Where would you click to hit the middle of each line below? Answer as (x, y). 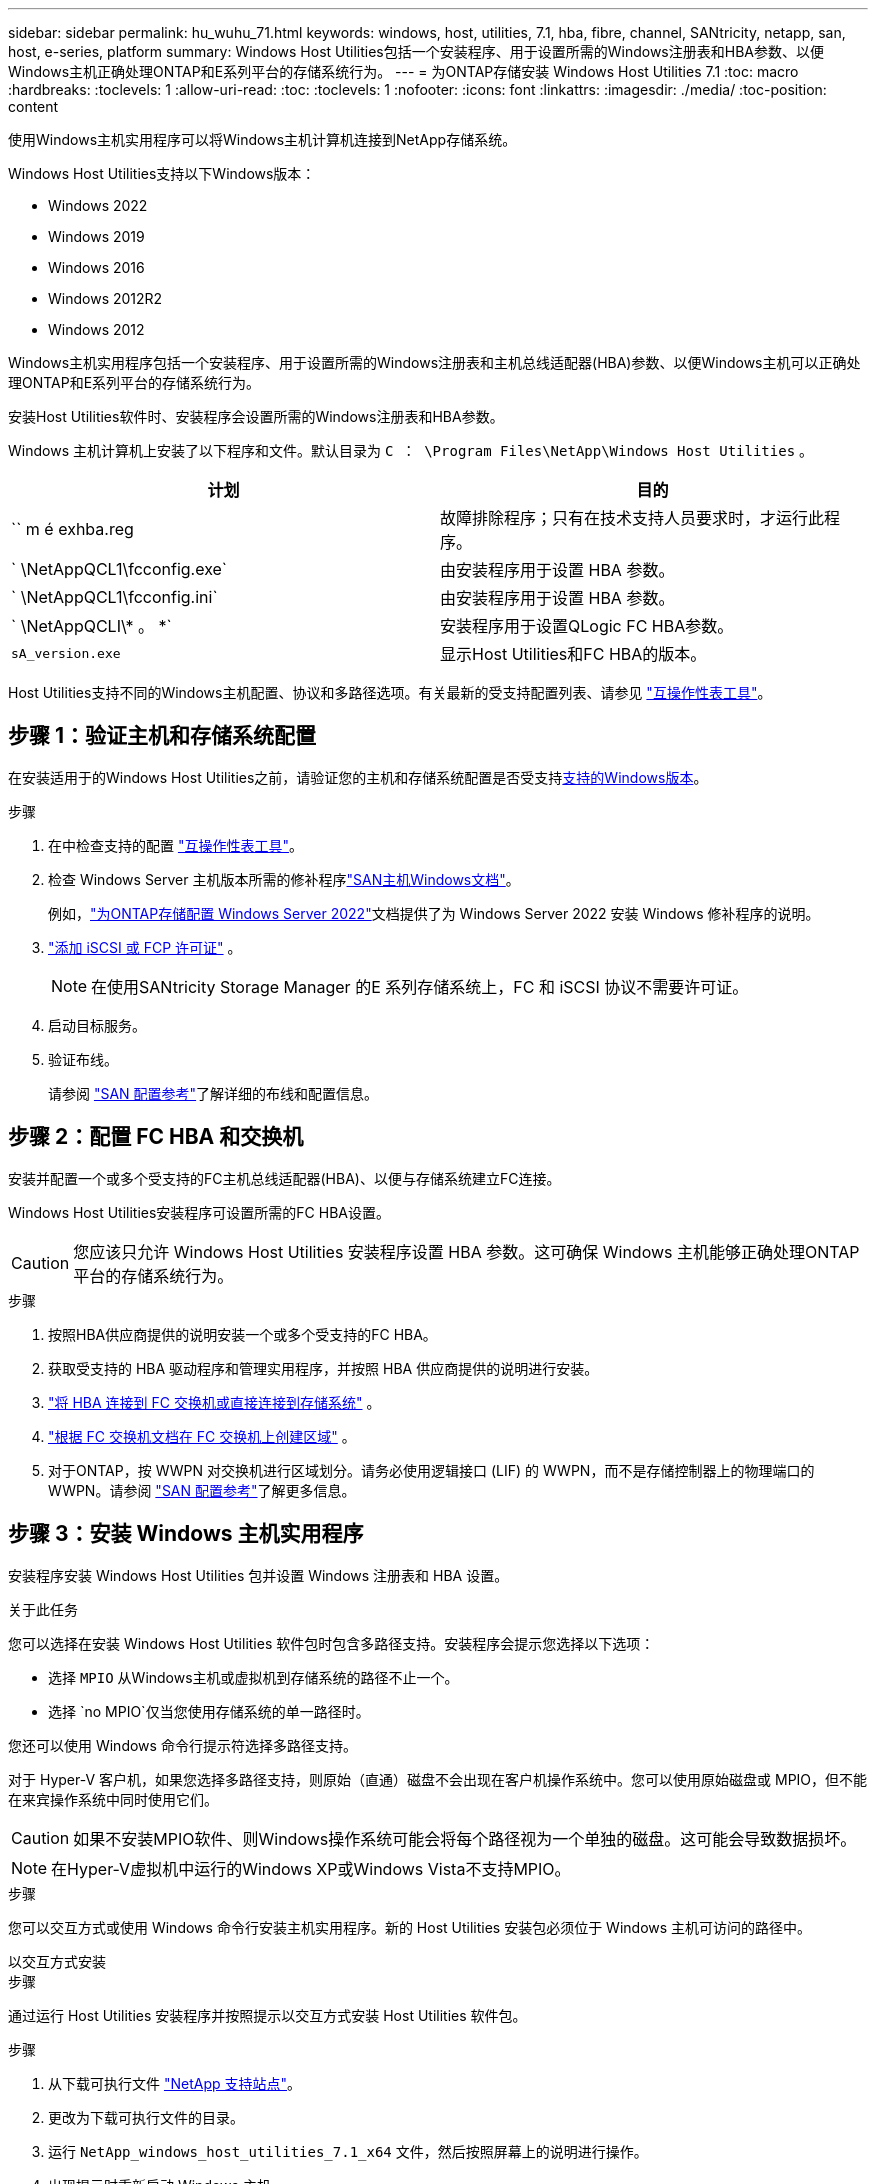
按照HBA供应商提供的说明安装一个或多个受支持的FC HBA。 (242, 1334)
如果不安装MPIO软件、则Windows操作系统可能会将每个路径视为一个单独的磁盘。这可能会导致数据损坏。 (465, 1838)
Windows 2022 (98, 205)
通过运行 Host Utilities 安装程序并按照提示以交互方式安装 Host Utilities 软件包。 (267, 2015)
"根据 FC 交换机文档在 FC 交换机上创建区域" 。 (202, 1436)
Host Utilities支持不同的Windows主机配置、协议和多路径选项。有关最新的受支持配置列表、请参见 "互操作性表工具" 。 (390, 692)
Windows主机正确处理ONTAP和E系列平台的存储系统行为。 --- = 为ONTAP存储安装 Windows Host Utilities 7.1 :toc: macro (403, 71)
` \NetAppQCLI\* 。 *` (91, 626)
